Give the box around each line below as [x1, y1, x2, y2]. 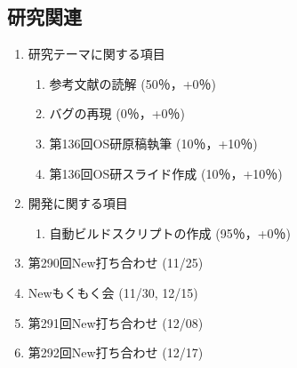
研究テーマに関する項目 [28, 44, 165, 63]
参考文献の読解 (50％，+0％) [49, 74, 217, 92]
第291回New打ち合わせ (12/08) [28, 313, 204, 332]
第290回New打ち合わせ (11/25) [28, 253, 204, 272]
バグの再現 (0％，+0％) [49, 104, 186, 123]
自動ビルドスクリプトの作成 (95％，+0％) [49, 223, 292, 242]
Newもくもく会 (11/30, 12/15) [28, 283, 198, 301]
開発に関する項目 [28, 194, 128, 212]
